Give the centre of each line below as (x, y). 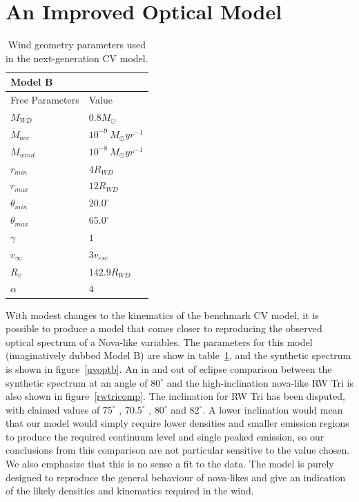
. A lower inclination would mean (273, 409)
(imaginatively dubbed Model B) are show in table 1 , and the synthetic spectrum (178, 355)
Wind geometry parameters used (77, 45)
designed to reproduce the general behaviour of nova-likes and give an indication (176, 477)
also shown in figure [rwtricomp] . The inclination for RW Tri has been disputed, (175, 396)
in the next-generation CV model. (77, 58)
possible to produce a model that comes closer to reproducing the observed (164, 328)
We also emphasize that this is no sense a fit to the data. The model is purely (170, 464)
